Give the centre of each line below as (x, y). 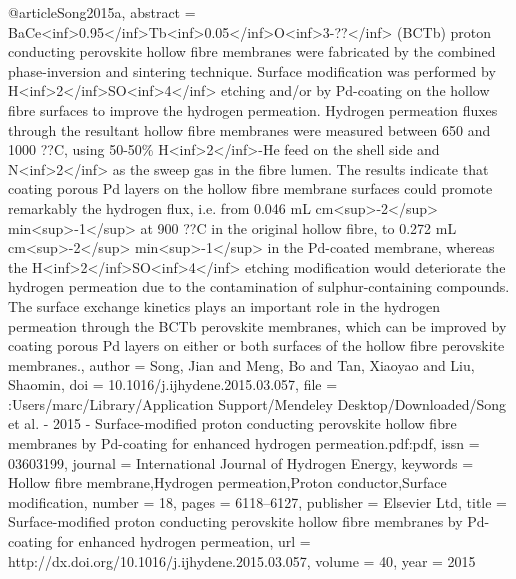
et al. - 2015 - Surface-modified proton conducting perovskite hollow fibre (232, 423)
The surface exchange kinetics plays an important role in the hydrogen (224, 305)
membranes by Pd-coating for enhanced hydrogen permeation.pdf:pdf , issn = (244, 443)
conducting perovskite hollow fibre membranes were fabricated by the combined (252, 51)
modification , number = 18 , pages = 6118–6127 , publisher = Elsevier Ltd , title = (257, 501)
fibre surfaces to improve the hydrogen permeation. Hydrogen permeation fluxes (253, 109)
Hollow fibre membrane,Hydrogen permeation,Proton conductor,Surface (227, 482)
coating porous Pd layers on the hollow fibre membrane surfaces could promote (250, 188)
